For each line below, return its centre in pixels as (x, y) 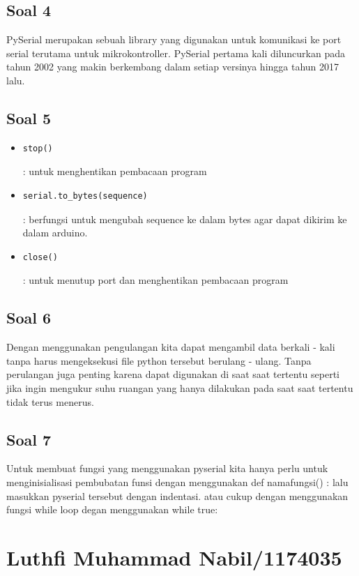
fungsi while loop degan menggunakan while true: (112, 509)
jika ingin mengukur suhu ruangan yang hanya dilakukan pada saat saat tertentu (180, 387)
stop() (38, 148)
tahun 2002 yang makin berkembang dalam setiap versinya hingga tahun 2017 (173, 67)
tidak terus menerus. (50, 401)
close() (40, 257)
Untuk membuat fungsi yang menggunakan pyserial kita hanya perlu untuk (167, 468)
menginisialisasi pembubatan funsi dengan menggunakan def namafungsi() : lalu (177, 482)
